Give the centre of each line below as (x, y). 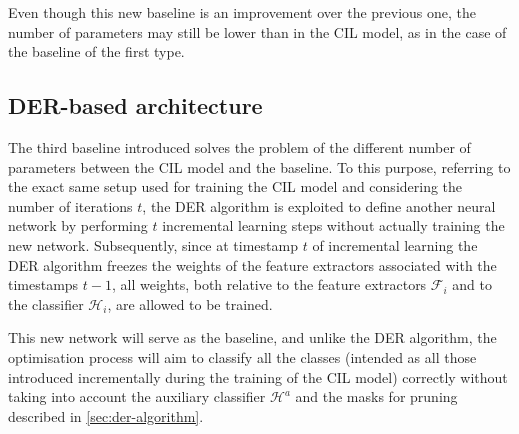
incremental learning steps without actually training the (333, 225)
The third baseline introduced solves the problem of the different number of (239, 146)
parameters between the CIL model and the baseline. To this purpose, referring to (259, 166)
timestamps (43, 284)
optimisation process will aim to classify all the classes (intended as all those (242, 356)
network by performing (78, 225)
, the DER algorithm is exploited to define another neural (319, 205)
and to (472, 284)
